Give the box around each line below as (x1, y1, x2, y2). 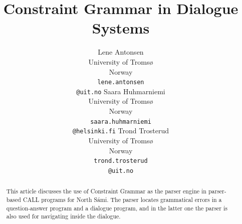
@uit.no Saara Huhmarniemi (76, 86, 165, 96)
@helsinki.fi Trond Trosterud (73, 125, 169, 136)
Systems (92, 18, 150, 38)
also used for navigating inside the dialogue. (6, 212, 121, 220)
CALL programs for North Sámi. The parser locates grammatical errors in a (23, 195, 222, 203)
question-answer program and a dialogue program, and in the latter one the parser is (6, 203, 227, 212)
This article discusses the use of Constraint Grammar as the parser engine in (6, 187, 206, 195)
